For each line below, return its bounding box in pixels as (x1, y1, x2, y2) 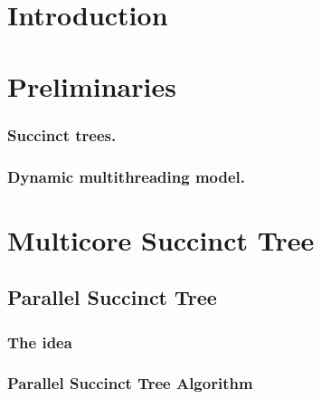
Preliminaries (7, 67, 176, 104)
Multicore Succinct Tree (7, 221, 315, 258)
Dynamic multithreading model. (7, 165, 246, 187)
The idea (7, 330, 72, 353)
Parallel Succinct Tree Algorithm (7, 372, 253, 394)
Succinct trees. (7, 123, 117, 146)
